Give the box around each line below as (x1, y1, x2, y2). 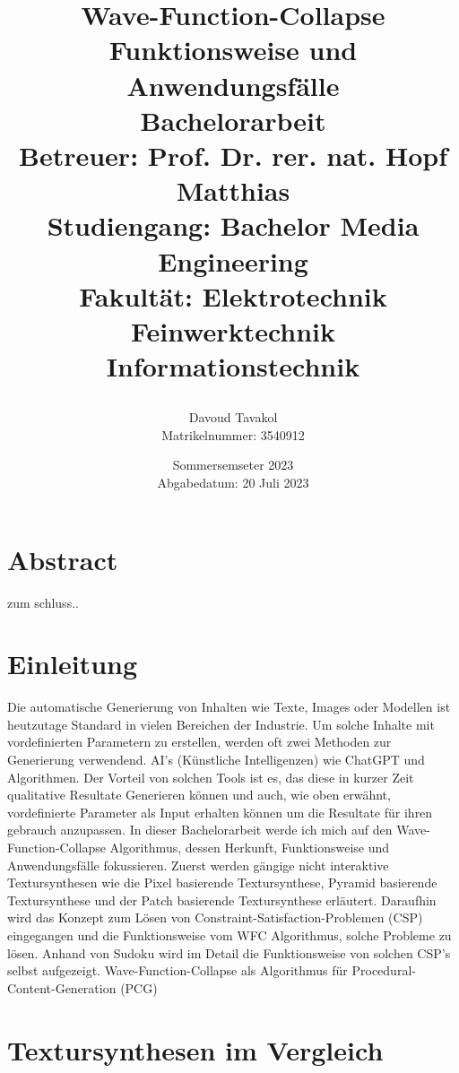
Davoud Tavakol (188, 408, 278, 427)
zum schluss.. (7, 593, 79, 611)
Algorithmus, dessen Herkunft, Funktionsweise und (109, 838, 390, 857)
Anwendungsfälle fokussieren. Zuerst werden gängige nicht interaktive (7, 855, 389, 874)
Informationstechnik (106, 348, 360, 385)
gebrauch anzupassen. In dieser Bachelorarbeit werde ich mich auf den (7, 820, 393, 839)
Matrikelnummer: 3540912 (161, 425, 305, 444)
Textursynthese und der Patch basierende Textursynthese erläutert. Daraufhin (7, 890, 437, 909)
